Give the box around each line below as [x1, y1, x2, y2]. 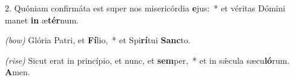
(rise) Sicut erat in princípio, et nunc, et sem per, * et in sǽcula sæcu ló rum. [5, 54, 290, 66]
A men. [5, 66, 30, 78]
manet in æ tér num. [5, 13, 79, 26]
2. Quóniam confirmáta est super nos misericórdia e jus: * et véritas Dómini [5, 2, 286, 14]
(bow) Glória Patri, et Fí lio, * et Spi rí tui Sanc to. [5, 34, 191, 46]
